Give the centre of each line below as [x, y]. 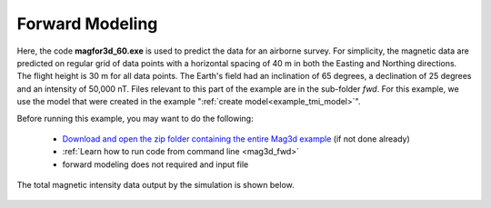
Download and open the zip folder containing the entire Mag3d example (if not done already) [236, 139]
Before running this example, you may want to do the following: [135, 118]
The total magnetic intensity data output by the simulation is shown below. [155, 185]
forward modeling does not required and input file [155, 164]
